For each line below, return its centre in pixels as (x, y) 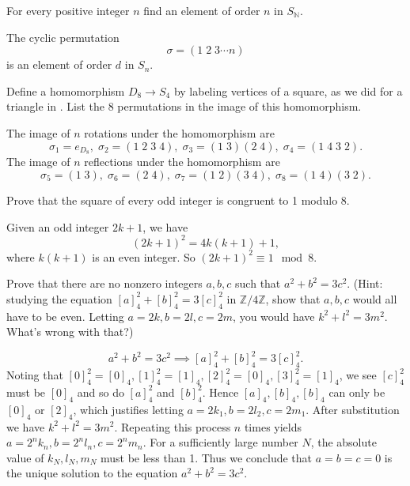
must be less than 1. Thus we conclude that (206, 457)
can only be (357, 392)
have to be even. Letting (65, 316)
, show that (293, 298)
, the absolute (344, 442)
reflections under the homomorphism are (182, 162)
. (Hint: (365, 283)
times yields (273, 426)
